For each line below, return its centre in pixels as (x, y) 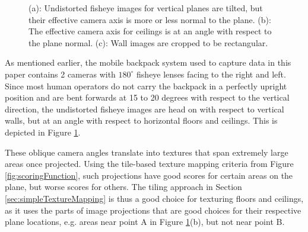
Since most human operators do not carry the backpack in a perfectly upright (146, 86)
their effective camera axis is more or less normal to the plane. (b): (150, 19)
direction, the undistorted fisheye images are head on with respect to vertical (145, 109)
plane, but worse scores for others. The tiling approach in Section (123, 187)
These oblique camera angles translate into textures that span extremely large (147, 152)
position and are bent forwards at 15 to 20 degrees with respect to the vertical (147, 97)
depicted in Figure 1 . (43, 132)
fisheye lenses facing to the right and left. (211, 74)
